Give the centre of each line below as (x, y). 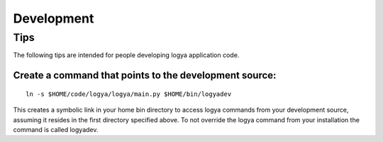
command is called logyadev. (56, 129)
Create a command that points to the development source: (145, 75)
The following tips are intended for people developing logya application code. (126, 55)
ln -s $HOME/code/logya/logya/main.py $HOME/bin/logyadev (129, 94)
